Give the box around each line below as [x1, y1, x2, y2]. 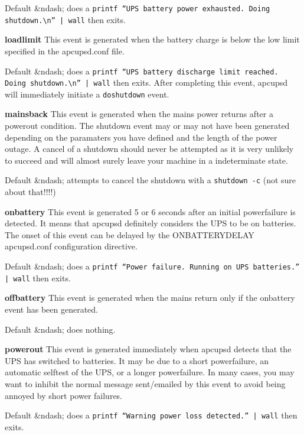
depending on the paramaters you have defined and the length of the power [5, 131, 277, 143]
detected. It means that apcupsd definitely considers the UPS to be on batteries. [5, 217, 296, 229]
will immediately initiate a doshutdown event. [5, 87, 169, 100]
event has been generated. [5, 303, 98, 315]
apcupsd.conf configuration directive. [5, 240, 138, 252]
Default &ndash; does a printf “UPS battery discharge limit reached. [5, 64, 279, 77]
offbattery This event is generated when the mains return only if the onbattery [5, 291, 295, 304]
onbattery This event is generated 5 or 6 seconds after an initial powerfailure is [5, 205, 296, 218]
